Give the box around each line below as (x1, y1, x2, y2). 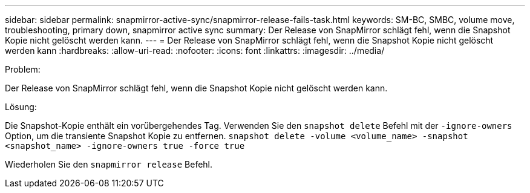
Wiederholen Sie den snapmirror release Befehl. (5, 159, 213, 169)
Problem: (5, 64, 41, 74)
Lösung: (5, 102, 37, 112)
